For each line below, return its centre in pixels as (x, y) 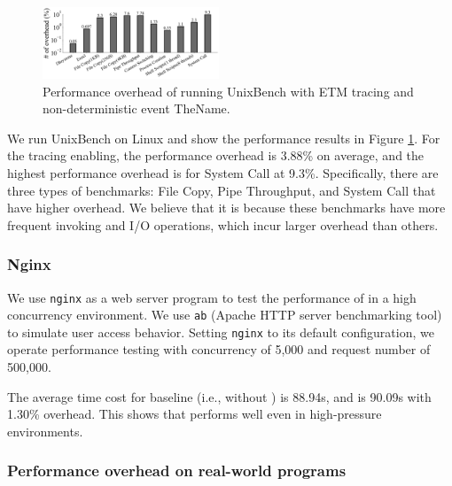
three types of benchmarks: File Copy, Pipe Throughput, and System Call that (222, 190)
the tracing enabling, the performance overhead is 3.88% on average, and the (216, 155)
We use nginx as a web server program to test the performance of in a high (212, 297)
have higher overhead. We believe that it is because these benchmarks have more (226, 208)
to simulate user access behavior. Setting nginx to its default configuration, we (221, 332)
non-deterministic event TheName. (136, 108)
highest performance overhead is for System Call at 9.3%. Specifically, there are (223, 172)
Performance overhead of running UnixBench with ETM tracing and (228, 91)
